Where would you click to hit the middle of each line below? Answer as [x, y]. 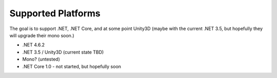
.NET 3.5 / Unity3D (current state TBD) [63, 52]
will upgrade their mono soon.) [42, 35]
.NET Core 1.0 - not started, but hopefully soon [72, 66]
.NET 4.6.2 [34, 45]
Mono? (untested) [41, 59]
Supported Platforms [55, 13]
